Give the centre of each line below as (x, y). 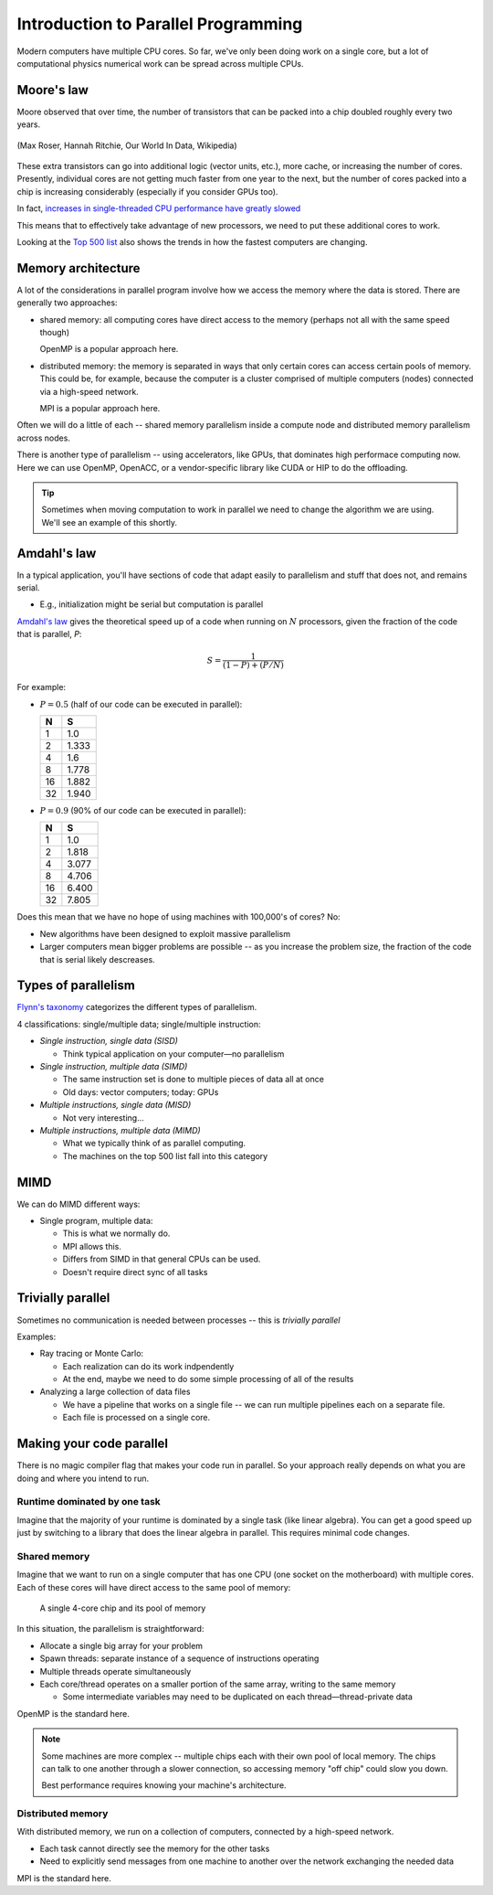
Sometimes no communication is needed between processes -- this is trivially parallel (178, 1320)
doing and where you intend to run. (83, 1478)
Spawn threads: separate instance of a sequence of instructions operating (179, 1658)
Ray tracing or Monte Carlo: (92, 1354)
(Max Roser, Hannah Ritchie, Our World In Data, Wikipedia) (127, 145)
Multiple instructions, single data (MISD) (115, 1105)
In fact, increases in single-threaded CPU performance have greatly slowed (159, 208)
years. (29, 124)
